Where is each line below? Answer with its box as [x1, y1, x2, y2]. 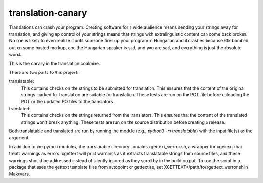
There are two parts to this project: [9, 69, 79, 75]
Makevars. [9, 171, 30, 177]
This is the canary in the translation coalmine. [9, 60, 100, 66]
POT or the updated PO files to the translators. [21, 99, 114, 105]
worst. [9, 52, 22, 57]
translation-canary [9, 7, 87, 18]
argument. [9, 135, 30, 141]
